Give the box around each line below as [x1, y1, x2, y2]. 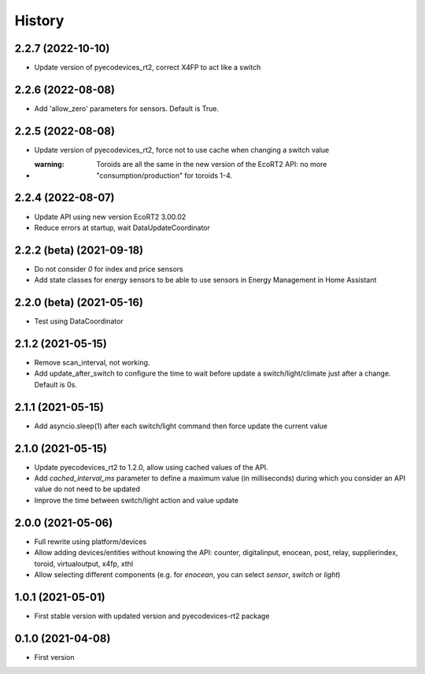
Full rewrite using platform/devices [34, 536, 147, 546]
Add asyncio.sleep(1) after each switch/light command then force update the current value [34, 421, 328, 431]
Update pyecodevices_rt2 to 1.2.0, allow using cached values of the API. [34, 462, 268, 472]
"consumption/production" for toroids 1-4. [96, 170, 232, 180]
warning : [34, 160, 65, 169]
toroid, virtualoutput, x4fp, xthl [34, 559, 134, 568]
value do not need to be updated [34, 484, 141, 494]
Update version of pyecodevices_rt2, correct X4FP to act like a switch [34, 63, 261, 72]
